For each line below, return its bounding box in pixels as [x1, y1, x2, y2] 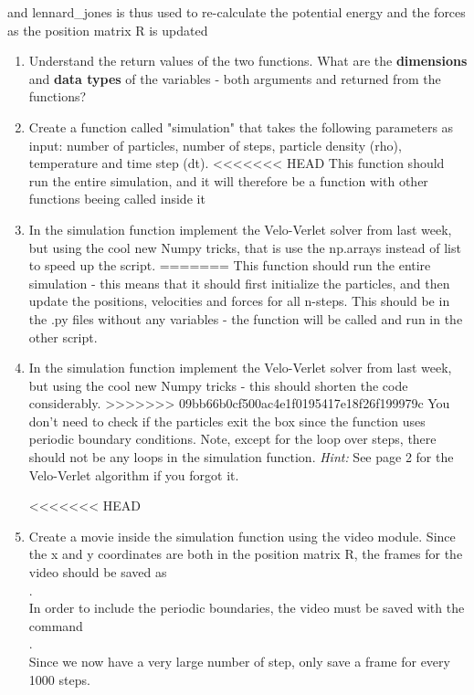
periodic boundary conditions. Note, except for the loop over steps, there [28, 429, 437, 448]
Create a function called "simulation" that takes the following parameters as [28, 117, 454, 136]
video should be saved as [28, 563, 167, 582]
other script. [28, 327, 98, 346]
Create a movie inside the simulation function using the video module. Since [28, 526, 456, 545]
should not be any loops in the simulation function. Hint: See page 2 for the [28, 448, 454, 467]
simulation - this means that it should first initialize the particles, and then [28, 273, 450, 292]
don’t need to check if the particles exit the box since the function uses [28, 411, 426, 430]
